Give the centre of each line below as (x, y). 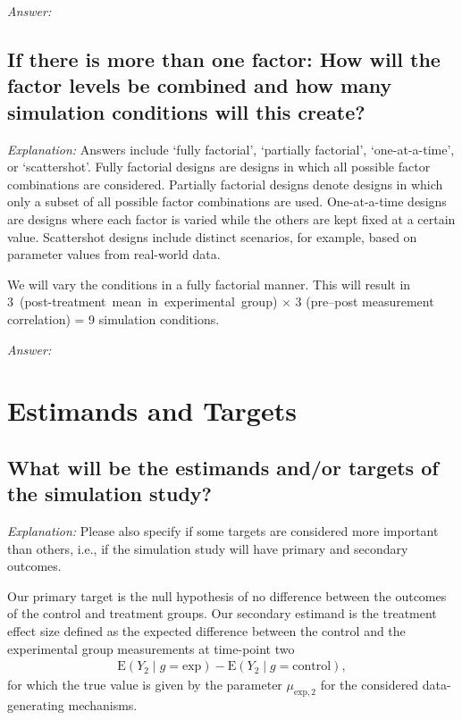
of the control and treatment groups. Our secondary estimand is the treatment (222, 613)
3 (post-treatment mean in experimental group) (143, 301)
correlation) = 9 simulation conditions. (113, 318)
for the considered (370, 685)
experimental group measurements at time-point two (151, 648)
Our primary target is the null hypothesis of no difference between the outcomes (227, 595)
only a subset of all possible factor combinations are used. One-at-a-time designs (227, 201)
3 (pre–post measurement (365, 301)
